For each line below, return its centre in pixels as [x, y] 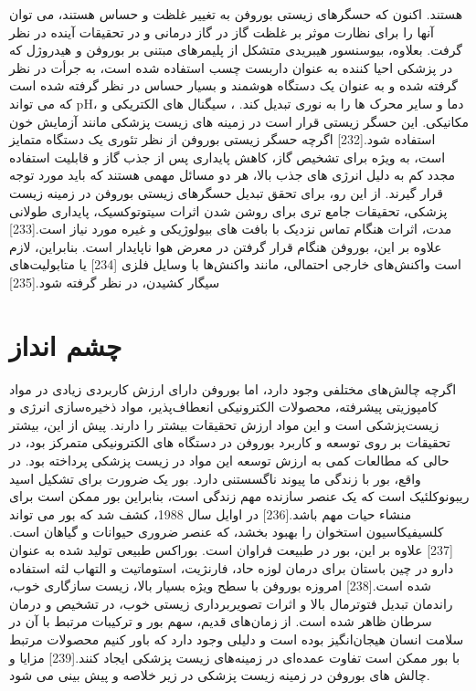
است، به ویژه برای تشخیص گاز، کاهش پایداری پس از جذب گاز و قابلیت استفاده [227, 157]
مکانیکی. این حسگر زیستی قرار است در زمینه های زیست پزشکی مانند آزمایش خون [239, 121]
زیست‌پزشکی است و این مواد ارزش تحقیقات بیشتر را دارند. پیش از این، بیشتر [224, 424]
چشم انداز [66, 345]
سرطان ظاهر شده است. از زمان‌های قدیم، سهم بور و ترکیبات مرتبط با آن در [221, 621]
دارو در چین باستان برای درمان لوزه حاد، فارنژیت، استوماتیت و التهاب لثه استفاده [232, 567]
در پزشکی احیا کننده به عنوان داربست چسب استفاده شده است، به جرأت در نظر [231, 67]
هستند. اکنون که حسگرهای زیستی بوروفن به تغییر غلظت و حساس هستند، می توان [236, 14]
